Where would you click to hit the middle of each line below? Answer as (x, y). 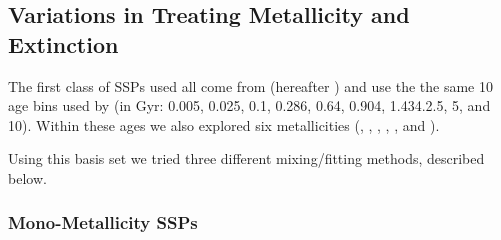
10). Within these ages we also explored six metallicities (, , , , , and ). (224, 124)
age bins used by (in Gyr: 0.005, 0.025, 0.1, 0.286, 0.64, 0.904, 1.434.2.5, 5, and (249, 105)
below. (27, 177)
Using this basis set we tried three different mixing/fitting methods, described (246, 158)
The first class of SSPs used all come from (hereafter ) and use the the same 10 (250, 85)
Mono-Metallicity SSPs (103, 222)
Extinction (63, 43)
